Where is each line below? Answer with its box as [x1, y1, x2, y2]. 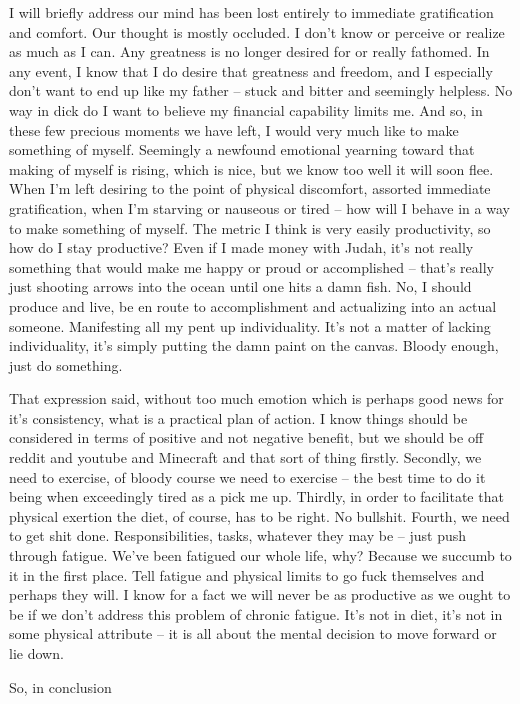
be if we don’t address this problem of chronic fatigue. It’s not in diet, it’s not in [9, 603, 503, 624]
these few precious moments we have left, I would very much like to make [9, 119, 459, 140]
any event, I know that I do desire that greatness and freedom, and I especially [9, 60, 493, 81]
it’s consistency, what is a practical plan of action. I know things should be [9, 407, 468, 428]
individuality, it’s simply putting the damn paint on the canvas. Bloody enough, [9, 335, 499, 356]
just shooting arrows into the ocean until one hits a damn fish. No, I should [9, 276, 472, 297]
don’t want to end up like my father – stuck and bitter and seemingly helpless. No [9, 80, 513, 101]
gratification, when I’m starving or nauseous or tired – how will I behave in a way [9, 197, 510, 218]
